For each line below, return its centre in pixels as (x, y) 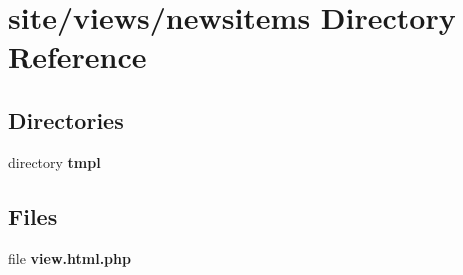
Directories (66, 119)
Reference (77, 56)
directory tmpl (54, 161)
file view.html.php (69, 257)
